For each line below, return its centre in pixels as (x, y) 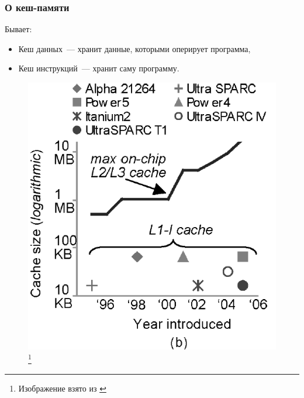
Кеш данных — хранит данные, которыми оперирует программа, (134, 48)
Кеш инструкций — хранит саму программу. (99, 68)
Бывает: (18, 29)
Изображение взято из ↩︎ (62, 388)
